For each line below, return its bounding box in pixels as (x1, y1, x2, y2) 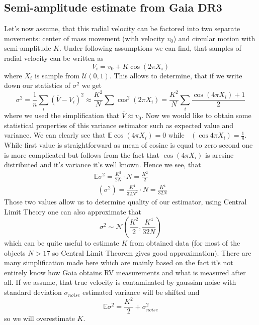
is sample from (34, 70, 80, 80)
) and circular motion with (173, 33, 255, 43)
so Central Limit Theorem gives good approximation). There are (52, 247, 251, 258)
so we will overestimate (4, 313, 75, 323)
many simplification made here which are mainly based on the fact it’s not (4, 257, 233, 268)
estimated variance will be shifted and (82, 287, 200, 297)
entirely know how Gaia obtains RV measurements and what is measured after (4, 267, 246, 277)
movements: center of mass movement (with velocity (4, 33, 165, 43)
